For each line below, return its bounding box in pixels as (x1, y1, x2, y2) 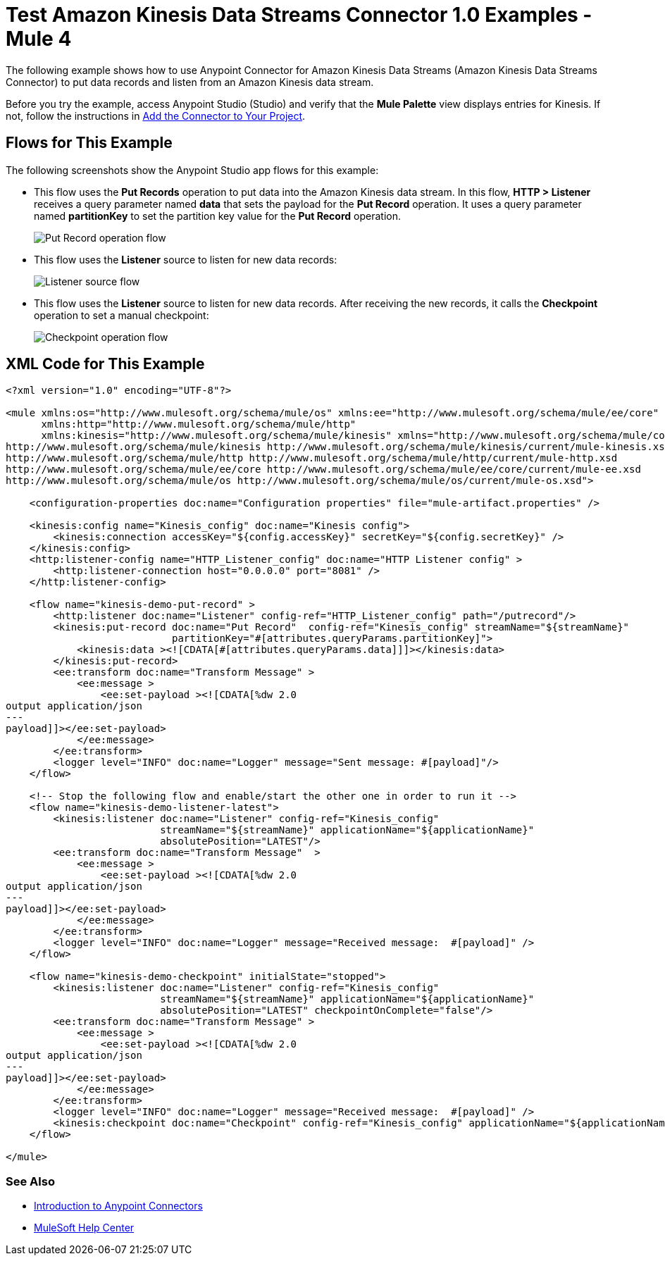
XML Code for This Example (6, 355, 205, 373)
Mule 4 (6, 27, 72, 51)
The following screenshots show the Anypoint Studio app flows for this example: (6, 163, 379, 176)
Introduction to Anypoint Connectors (34, 1200, 203, 1212)
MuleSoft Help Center (34, 1222, 135, 1234)
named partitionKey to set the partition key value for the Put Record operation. (34, 209, 401, 222)
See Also (6, 1174, 55, 1188)
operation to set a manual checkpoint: (34, 309, 209, 321)
